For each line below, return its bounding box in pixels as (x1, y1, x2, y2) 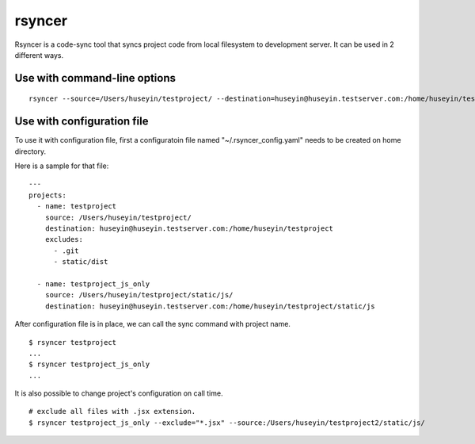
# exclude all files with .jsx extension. (28, 407, 196, 416)
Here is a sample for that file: (14, 161, 109, 170)
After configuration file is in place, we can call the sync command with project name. (14, 320, 291, 329)
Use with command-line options (14, 71, 176, 85)
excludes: (44, 235, 83, 244)
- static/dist (53, 258, 108, 266)
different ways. (14, 50, 63, 59)
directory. (14, 147, 47, 156)
